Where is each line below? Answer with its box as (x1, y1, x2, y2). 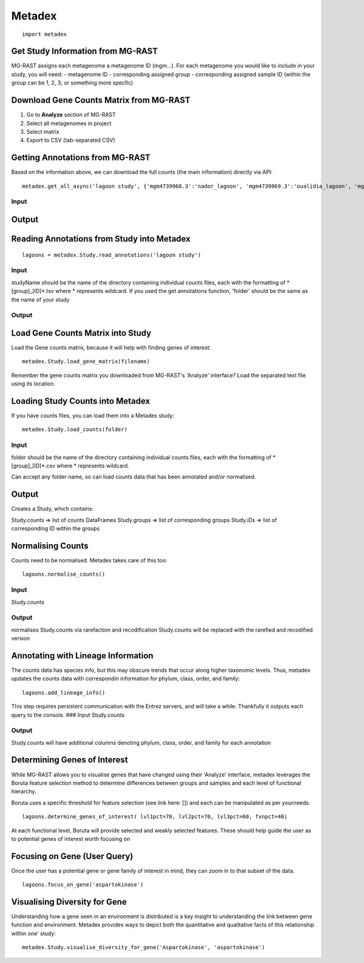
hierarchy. (11, 788, 36, 795)
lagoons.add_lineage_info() (22, 689, 106, 696)
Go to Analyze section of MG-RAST (26, 111, 116, 119)
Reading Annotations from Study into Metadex (11, 234, 191, 244)
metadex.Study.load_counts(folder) (22, 426, 128, 433)
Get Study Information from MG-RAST (11, 46, 158, 57)
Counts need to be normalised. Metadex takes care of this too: (11, 556, 167, 564)
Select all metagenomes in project (26, 119, 112, 127)
